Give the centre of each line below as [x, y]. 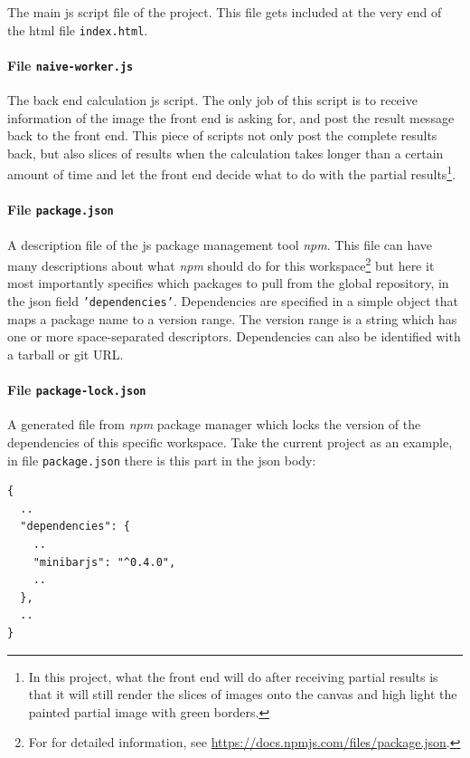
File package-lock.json [77, 390]
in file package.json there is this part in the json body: [162, 460]
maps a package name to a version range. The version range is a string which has [232, 318]
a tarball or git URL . [66, 354]
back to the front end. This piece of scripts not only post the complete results [222, 135]
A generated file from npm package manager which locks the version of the [214, 424]
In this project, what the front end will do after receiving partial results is [233, 676]
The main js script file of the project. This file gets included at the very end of [225, 12]
